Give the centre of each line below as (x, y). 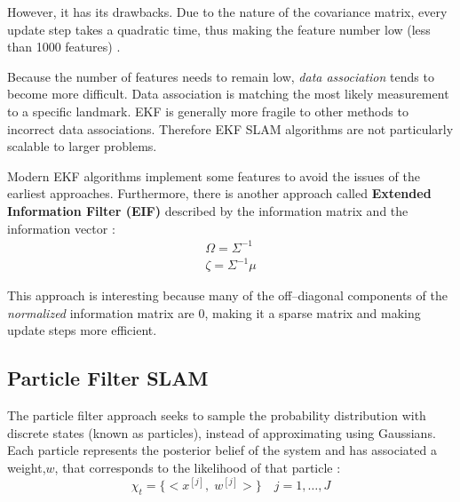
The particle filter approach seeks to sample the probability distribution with (217, 415)
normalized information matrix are (101, 312)
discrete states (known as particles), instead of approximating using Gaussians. (222, 432)
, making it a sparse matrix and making (313, 312)
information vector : (61, 228)
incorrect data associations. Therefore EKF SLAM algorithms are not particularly (230, 128)
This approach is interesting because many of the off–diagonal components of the (227, 295)
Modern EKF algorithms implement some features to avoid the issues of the (214, 175)
